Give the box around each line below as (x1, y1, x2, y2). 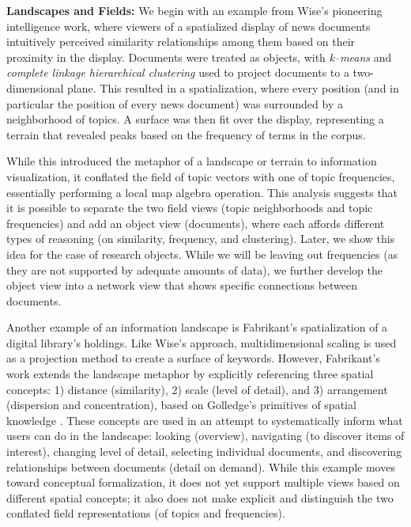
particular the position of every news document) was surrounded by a (6, 95, 343, 112)
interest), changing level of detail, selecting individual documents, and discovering (6, 443, 402, 460)
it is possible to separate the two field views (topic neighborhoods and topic (6, 199, 373, 216)
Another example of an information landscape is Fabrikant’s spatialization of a (6, 319, 388, 336)
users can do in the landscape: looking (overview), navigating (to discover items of (6, 427, 405, 444)
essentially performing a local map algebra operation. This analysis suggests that (6, 184, 398, 200)
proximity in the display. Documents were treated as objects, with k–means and (6, 48, 392, 65)
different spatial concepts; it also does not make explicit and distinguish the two (6, 489, 394, 506)
